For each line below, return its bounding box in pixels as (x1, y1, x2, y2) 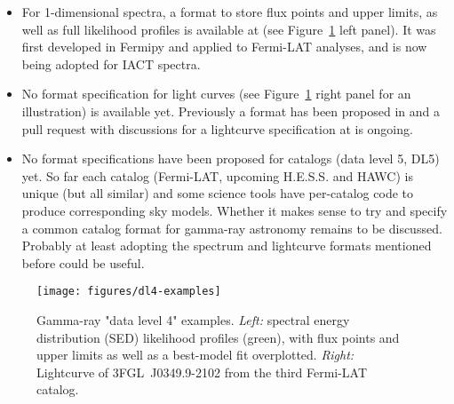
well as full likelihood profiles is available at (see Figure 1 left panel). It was (21, 20, 436, 38)
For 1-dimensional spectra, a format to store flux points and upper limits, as (21, 3, 438, 20)
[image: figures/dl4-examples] (36, 285, 221, 298)
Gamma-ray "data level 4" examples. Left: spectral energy (36, 310, 350, 329)
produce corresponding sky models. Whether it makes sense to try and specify (21, 201, 448, 219)
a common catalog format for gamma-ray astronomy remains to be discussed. (21, 218, 442, 237)
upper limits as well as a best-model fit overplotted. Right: (36, 345, 354, 364)
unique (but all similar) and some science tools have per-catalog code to (21, 184, 413, 202)
